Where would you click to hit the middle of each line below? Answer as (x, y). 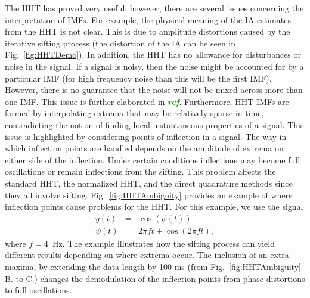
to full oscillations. (38, 290)
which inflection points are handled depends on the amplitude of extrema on (144, 148)
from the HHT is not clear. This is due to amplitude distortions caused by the (148, 31)
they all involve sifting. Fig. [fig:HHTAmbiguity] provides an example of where (149, 195)
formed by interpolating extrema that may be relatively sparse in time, (134, 113)
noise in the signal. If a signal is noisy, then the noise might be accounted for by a (154, 66)
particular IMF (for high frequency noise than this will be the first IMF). (138, 78)
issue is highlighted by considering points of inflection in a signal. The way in (146, 136)
